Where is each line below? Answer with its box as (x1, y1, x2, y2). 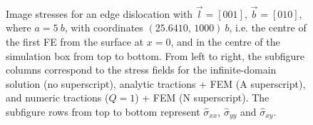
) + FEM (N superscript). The (135, 90, 270, 105)
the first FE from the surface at (6, 34, 144, 49)
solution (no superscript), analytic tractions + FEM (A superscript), (6, 76, 306, 91)
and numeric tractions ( (6, 90, 109, 105)
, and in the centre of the (170, 34, 280, 49)
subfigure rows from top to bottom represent (6, 104, 200, 119)
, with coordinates (64, 20, 143, 35)
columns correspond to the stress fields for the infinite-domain (6, 62, 277, 77)
